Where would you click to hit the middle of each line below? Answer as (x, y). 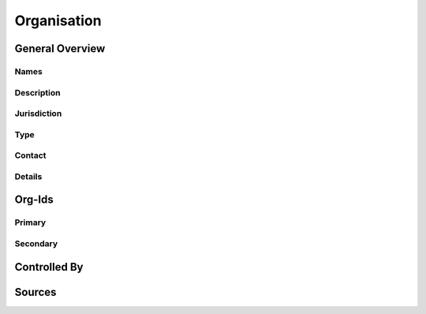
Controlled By (49, 267)
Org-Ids (34, 200)
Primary (30, 222)
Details (28, 176)
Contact (30, 155)
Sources (35, 292)
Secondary (36, 243)
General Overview (60, 49)
